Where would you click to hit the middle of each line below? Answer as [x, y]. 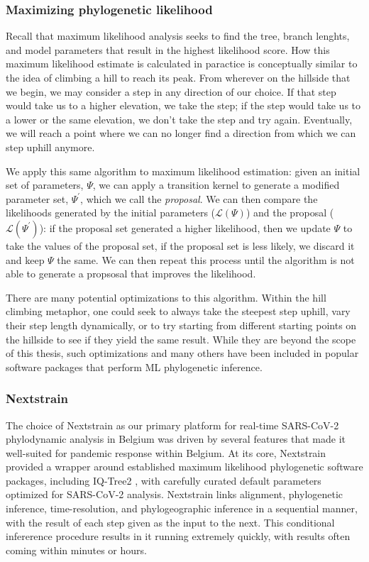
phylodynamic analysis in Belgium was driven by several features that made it [176, 439]
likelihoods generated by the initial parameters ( [111, 213]
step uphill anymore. [50, 147]
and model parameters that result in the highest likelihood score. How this [168, 49]
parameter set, [37, 198]
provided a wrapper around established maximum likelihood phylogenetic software [184, 467]
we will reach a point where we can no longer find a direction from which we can [181, 133]
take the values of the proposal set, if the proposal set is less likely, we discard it [180, 245]
